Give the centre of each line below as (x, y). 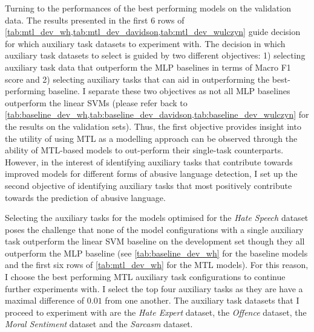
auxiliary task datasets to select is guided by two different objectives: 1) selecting (155, 55)
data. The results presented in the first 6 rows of (95, 20)
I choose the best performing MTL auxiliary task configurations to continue (145, 277)
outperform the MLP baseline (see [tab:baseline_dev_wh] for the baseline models (156, 253)
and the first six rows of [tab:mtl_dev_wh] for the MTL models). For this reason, (157, 265)
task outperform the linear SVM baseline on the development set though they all (155, 241)
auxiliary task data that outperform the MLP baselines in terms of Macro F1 (148, 67)
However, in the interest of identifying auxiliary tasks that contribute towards (149, 161)
